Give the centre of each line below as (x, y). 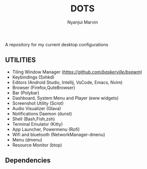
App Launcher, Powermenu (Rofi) (46, 129)
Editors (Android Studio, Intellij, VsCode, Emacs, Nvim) (67, 82)
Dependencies (28, 160)
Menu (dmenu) (27, 140)
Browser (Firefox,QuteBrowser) (44, 87)
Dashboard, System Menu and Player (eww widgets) (65, 98)
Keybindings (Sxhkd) (33, 77)
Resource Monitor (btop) (37, 145)
